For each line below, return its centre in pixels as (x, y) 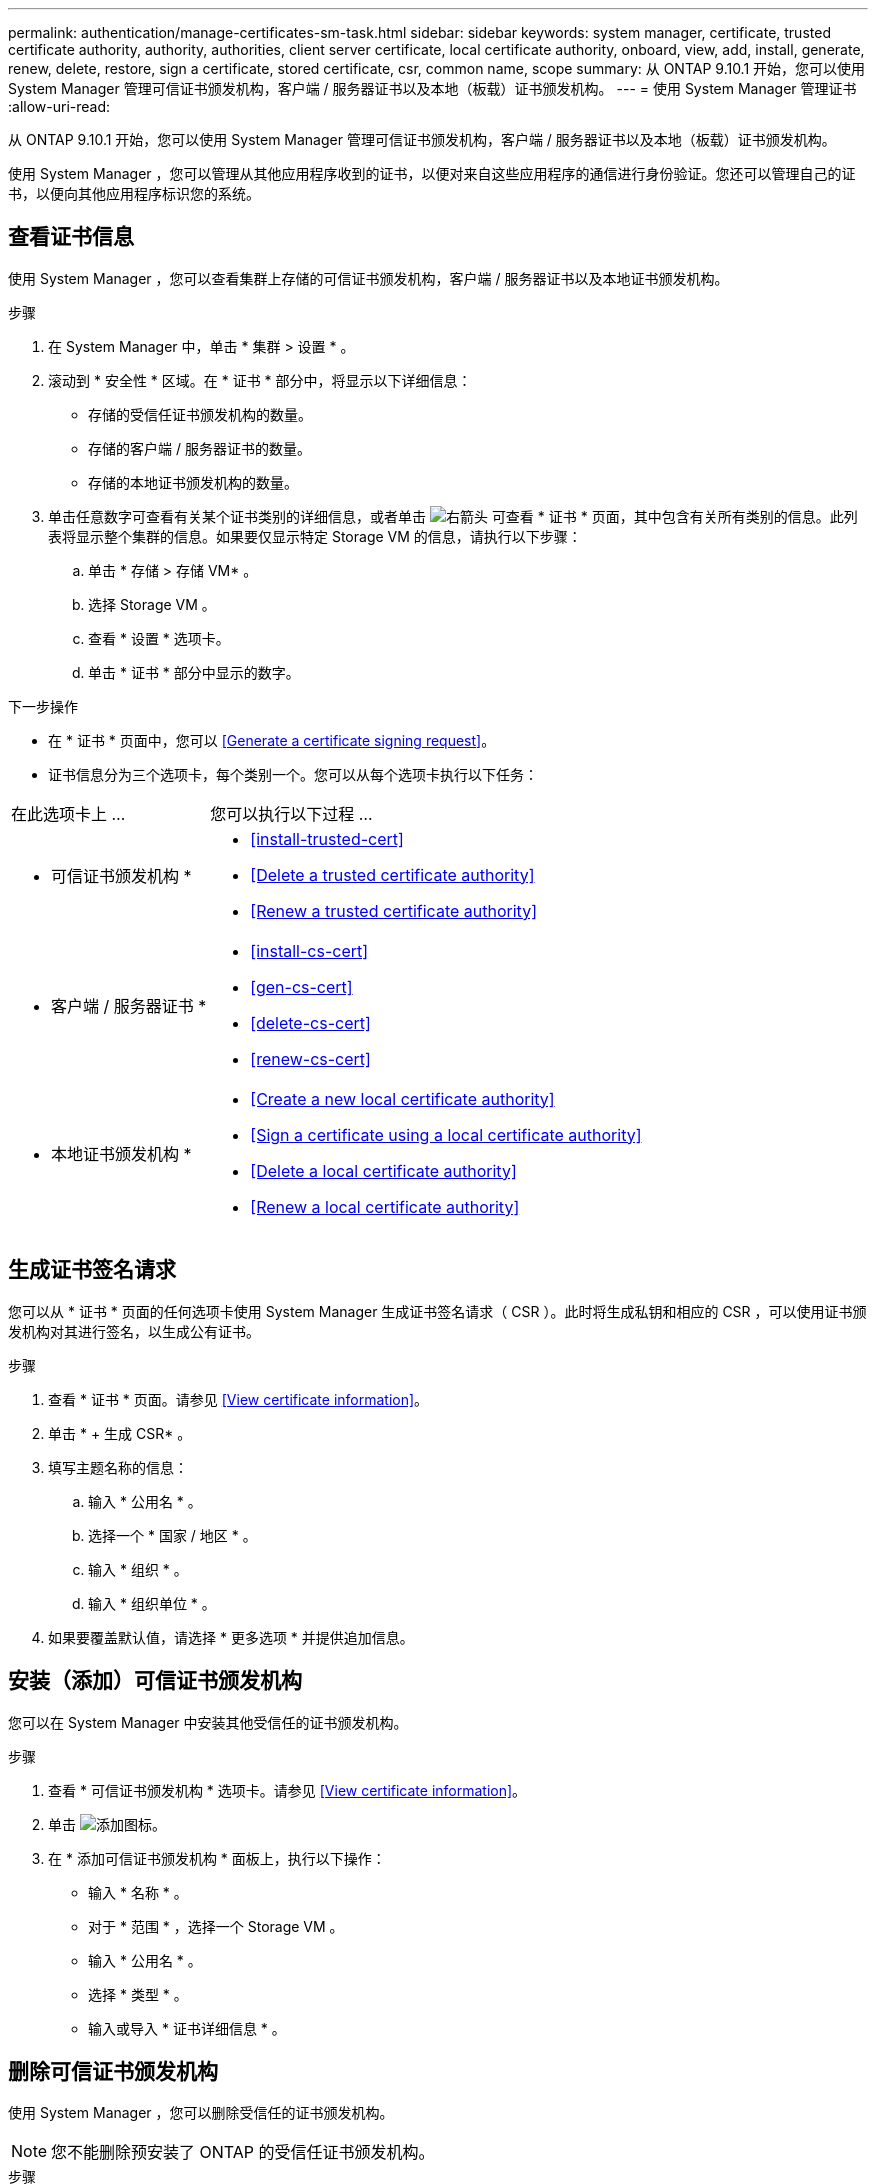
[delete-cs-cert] (310, 1022)
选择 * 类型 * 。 (138, 1994)
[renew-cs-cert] (310, 1058)
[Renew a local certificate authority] (385, 1206)
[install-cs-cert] (309, 950)
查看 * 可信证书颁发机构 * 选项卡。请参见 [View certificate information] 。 (287, 1790)
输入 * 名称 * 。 (138, 1892)
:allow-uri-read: (59, 106)
